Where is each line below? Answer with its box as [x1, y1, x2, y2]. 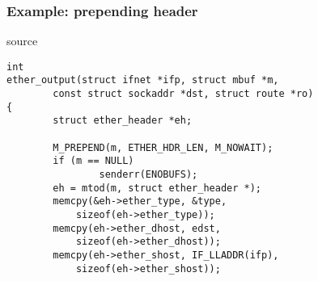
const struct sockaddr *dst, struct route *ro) [53, 88, 314, 100]
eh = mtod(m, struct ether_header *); [53, 182, 261, 194]
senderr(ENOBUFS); [99, 169, 198, 181]
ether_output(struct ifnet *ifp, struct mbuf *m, [6, 74, 279, 86]
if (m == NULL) [53, 155, 134, 167]
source [6, 32, 38, 49]
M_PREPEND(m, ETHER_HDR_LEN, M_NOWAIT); [53, 141, 273, 153]
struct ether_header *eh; [53, 115, 193, 127]
